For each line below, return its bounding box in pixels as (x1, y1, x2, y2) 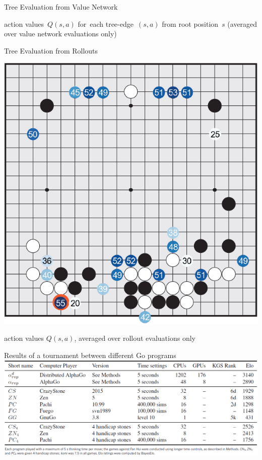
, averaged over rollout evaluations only (74, 333, 195, 343)
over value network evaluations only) (4, 28, 117, 39)
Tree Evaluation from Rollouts (4, 45, 98, 56)
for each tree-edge (78, 18, 134, 29)
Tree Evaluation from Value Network (4, 2, 118, 12)
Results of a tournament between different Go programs (4, 349, 176, 360)
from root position (162, 18, 219, 29)
